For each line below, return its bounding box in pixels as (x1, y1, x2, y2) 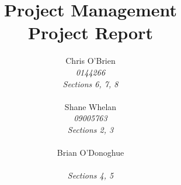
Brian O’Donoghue (57, 146, 124, 159)
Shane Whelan (64, 100, 117, 112)
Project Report (27, 20, 153, 44)
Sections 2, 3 (67, 123, 114, 135)
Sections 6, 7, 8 (62, 77, 119, 90)
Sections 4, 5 (67, 169, 114, 181)
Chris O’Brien (65, 54, 116, 67)
